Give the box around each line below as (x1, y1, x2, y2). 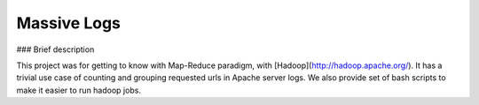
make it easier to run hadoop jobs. (16, 85, 142, 95)
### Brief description (16, 44, 95, 55)
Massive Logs (16, 13, 122, 33)
